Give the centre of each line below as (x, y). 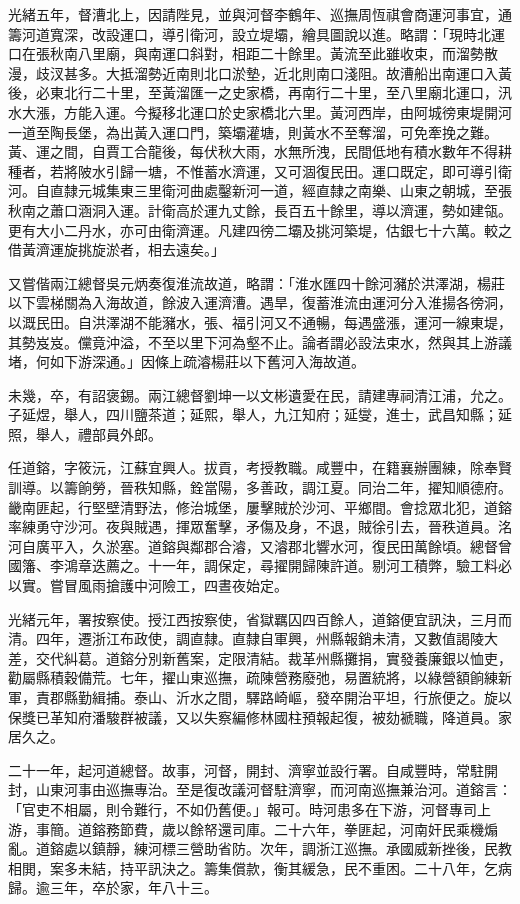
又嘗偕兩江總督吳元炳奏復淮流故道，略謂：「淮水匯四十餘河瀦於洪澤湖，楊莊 (256, 282)
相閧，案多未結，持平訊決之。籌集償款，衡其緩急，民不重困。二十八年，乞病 (260, 867)
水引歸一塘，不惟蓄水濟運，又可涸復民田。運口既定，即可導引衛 (301, 170)
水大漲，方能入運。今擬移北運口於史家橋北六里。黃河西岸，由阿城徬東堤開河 (260, 111)
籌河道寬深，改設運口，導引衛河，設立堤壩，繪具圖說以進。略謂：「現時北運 (256, 33)
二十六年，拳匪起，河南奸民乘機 (378, 828)
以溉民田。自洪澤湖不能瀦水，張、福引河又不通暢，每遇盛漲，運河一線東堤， (260, 321)
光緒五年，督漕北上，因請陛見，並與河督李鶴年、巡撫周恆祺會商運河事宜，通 (260, 14)
